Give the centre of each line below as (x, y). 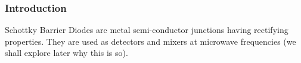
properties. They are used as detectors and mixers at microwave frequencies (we (150, 41)
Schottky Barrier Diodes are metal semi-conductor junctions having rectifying (147, 30)
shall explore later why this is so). (66, 53)
